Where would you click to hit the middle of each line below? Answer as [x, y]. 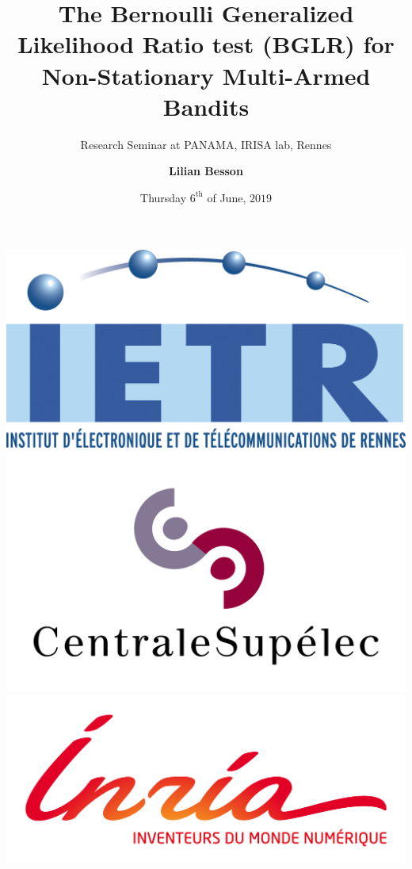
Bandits [206, 106]
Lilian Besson [206, 171]
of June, [227, 197]
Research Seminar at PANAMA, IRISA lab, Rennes [206, 144]
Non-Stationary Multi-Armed [206, 75]
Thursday [164, 197]
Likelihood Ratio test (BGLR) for [206, 44]
